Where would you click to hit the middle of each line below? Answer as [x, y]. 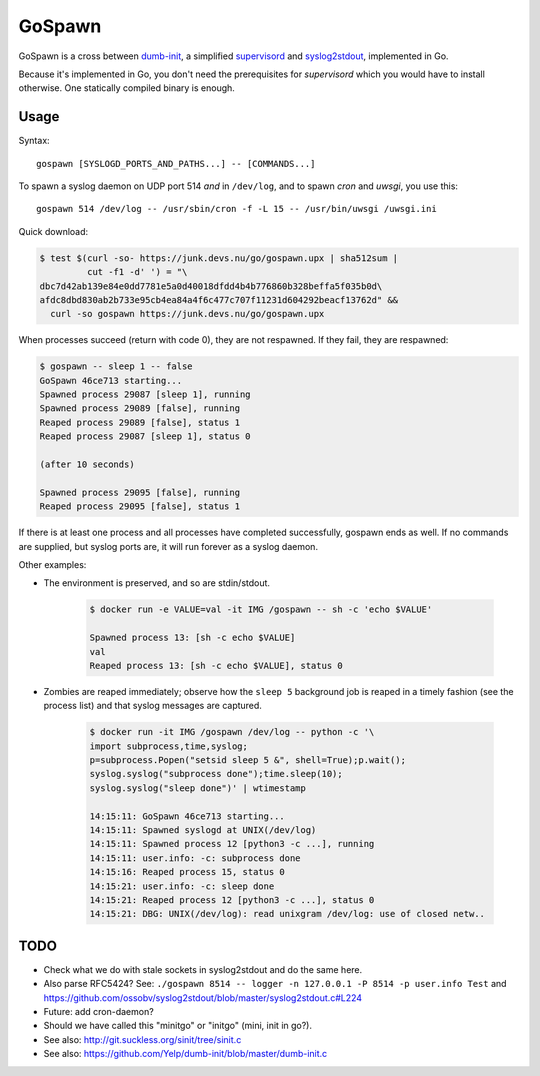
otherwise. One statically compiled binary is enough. [126, 88]
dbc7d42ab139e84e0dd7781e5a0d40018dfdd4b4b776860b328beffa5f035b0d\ [211, 286]
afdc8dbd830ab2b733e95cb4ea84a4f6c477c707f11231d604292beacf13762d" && [219, 299]
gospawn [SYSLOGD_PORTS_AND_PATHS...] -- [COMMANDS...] [176, 163]
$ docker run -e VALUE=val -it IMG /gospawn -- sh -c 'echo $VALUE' [261, 609]
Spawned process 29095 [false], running [139, 492]
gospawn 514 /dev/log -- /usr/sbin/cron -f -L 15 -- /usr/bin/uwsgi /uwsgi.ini [236, 209]
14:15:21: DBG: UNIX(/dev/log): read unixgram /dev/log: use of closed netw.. [287, 914]
